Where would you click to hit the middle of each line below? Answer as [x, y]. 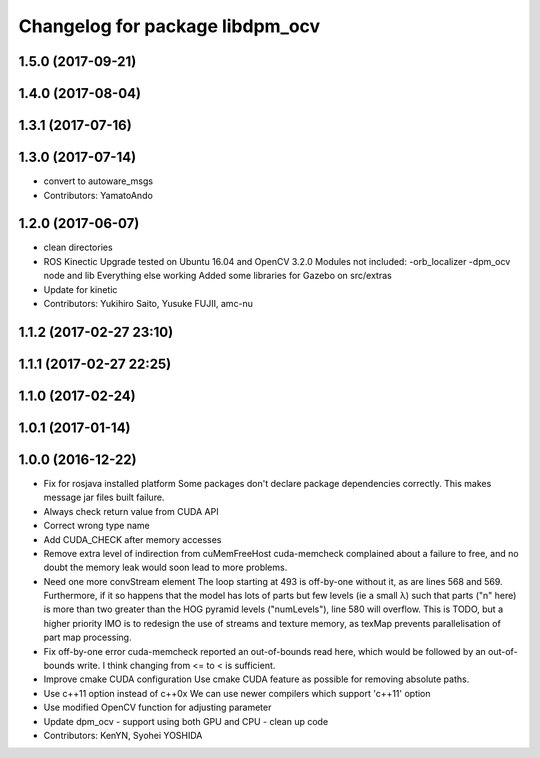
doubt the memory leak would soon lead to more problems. [165, 567]
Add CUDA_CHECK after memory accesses [132, 539]
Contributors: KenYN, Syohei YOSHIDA [123, 735]
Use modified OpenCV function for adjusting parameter [157, 707]
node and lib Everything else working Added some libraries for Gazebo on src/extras [217, 276]
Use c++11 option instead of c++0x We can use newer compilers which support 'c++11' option [237, 693]
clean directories [78, 247]
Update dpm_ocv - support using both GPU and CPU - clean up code [186, 721]
